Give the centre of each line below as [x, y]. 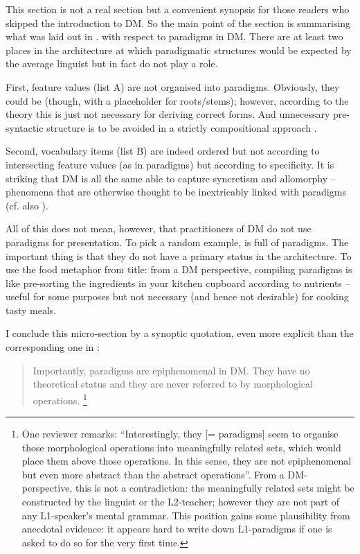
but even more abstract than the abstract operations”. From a [153, 474]
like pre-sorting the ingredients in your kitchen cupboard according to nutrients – [178, 283]
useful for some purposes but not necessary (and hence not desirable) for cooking [177, 296]
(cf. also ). [27, 205]
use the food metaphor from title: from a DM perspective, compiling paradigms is [179, 269]
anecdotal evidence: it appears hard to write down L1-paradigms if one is [177, 529]
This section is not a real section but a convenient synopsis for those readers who [178, 9]
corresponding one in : [53, 347]
